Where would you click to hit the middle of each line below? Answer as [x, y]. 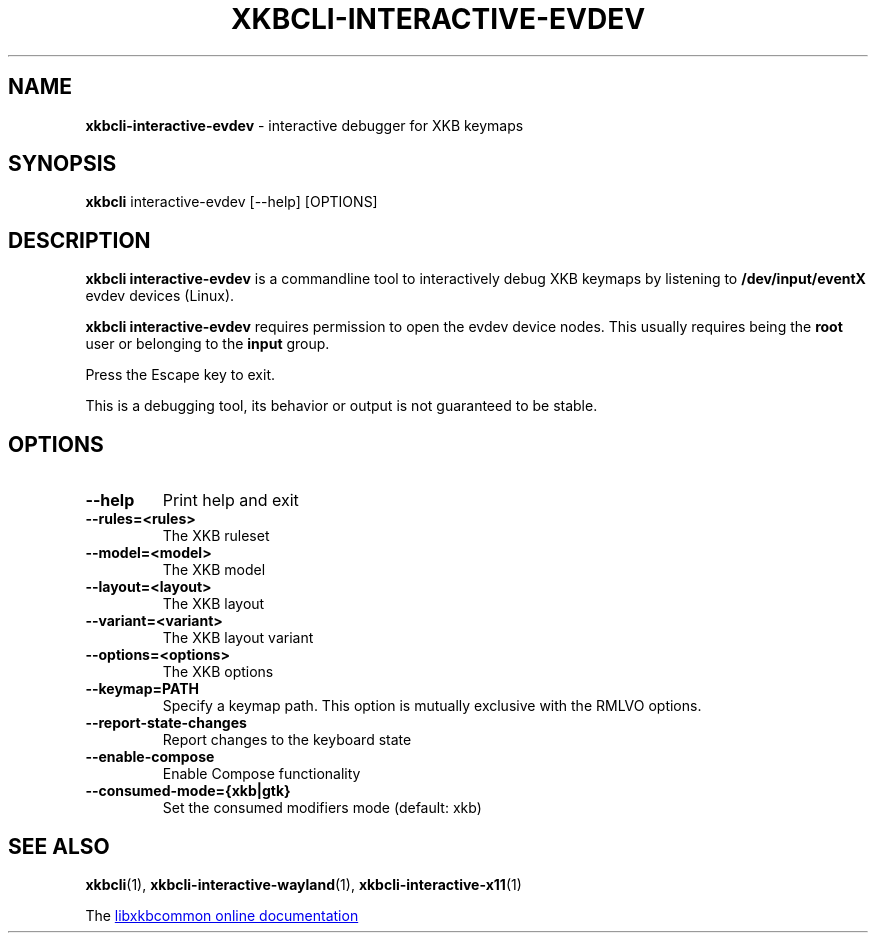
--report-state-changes [166, 723]
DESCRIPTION [79, 240]
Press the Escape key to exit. [180, 375]
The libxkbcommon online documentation [222, 915]
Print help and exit [230, 500]
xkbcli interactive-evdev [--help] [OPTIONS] [231, 202]
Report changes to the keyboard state [287, 740]
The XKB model [214, 570]
